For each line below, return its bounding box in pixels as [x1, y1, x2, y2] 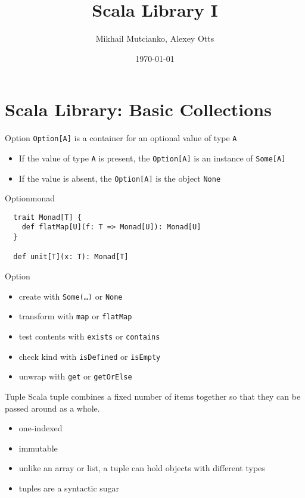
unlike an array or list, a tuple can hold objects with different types [18, 462, 265, 474]
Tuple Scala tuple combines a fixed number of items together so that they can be [5, 390, 301, 402]
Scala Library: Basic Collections [5, 97, 272, 122]
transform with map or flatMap [18, 310, 132, 322]
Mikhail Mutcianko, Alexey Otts [95, 32, 214, 45]
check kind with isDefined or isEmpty [18, 350, 161, 362]
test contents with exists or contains [18, 330, 160, 342]
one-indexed [18, 422, 63, 434]
